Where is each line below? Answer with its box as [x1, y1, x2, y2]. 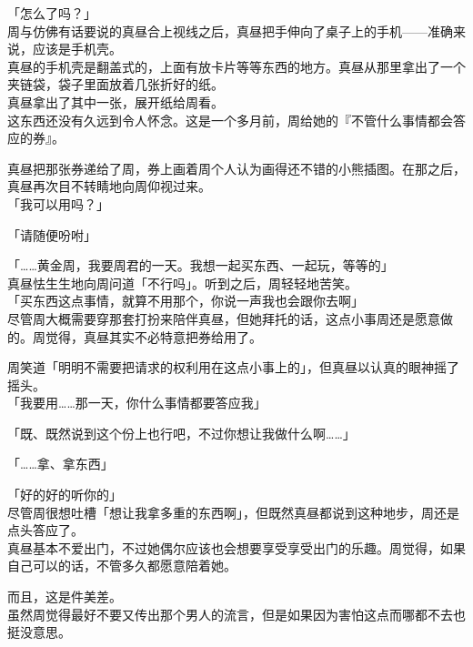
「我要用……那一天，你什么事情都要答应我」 [7, 393, 267, 412]
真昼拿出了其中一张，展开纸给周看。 [7, 92, 224, 111]
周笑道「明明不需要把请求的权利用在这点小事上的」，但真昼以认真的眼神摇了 [7, 358, 459, 377]
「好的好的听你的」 [7, 485, 122, 504]
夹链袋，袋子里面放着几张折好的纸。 [7, 75, 224, 94]
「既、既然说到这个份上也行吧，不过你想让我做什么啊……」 [7, 423, 356, 442]
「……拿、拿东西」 [7, 454, 114, 473]
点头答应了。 [7, 521, 84, 540]
